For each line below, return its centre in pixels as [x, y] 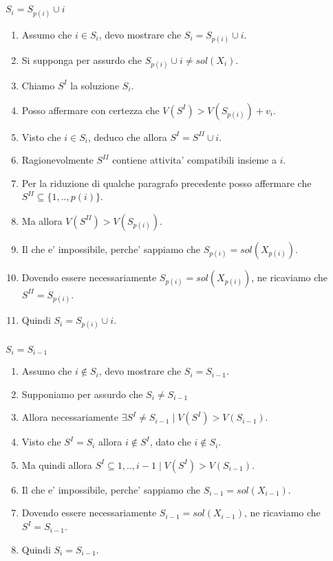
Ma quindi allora [57, 464]
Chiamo [38, 85]
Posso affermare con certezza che [90, 110]
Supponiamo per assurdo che [82, 394]
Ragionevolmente [57, 160]
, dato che [170, 442]
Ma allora [42, 220]
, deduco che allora [128, 136]
